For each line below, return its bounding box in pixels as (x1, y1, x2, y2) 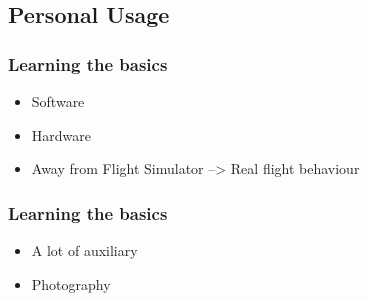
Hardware (31, 124, 91, 145)
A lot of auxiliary (31, 240, 138, 260)
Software (31, 91, 85, 111)
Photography (31, 273, 111, 294)
